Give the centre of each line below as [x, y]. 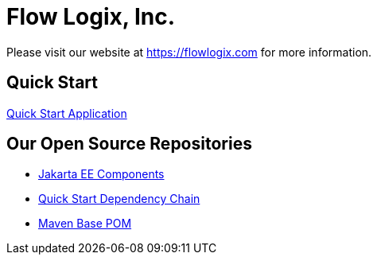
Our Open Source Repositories [129, 144]
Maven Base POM [85, 224]
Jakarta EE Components [101, 174]
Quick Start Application [67, 113]
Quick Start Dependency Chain [119, 199]
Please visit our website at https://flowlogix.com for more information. [189, 52]
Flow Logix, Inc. [91, 17]
